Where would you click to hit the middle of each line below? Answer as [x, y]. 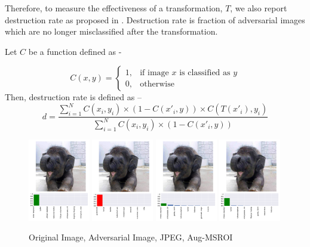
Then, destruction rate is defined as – [73, 97]
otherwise [157, 84]
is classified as [205, 72]
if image [154, 72]
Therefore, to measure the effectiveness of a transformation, [114, 8]
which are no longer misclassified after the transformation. [111, 31]
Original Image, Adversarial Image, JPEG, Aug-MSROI [131, 237]
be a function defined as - [75, 51]
